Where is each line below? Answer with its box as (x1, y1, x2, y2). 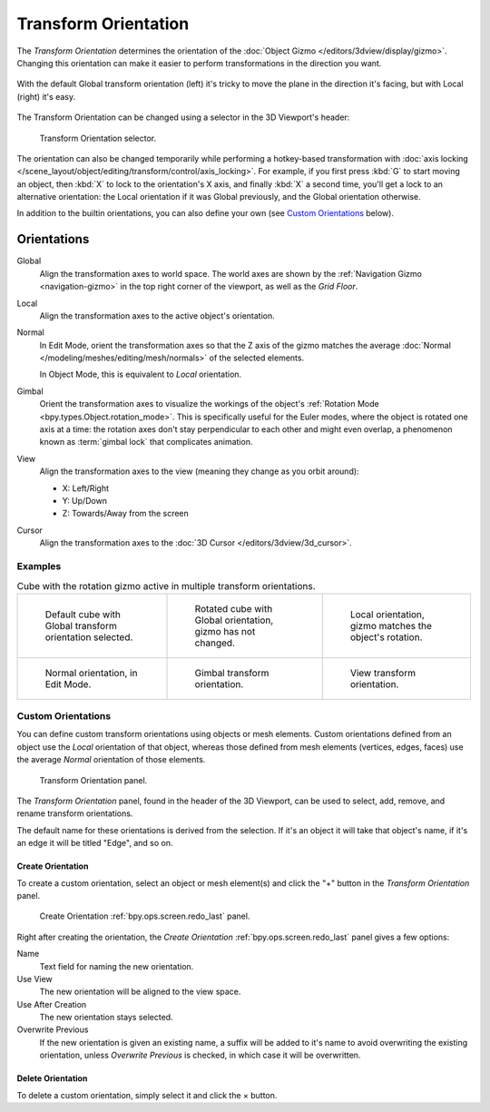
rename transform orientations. (16, 808, 133, 819)
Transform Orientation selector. (39, 133, 157, 143)
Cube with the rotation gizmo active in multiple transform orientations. (16, 579, 317, 592)
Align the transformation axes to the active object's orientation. (39, 310, 276, 321)
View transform (349, 666, 416, 679)
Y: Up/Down (62, 496, 108, 506)
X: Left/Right (62, 482, 109, 494)
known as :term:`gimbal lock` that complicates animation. (39, 437, 253, 448)
